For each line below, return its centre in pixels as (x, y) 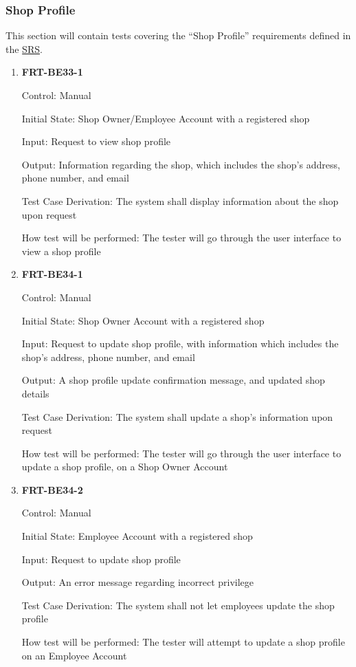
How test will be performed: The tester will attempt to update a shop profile (183, 642)
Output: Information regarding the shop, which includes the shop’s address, (181, 164)
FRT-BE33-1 (52, 72)
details (35, 393)
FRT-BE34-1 (52, 274)
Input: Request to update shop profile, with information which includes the (180, 343)
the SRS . (24, 48)
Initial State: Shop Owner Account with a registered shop (143, 320)
